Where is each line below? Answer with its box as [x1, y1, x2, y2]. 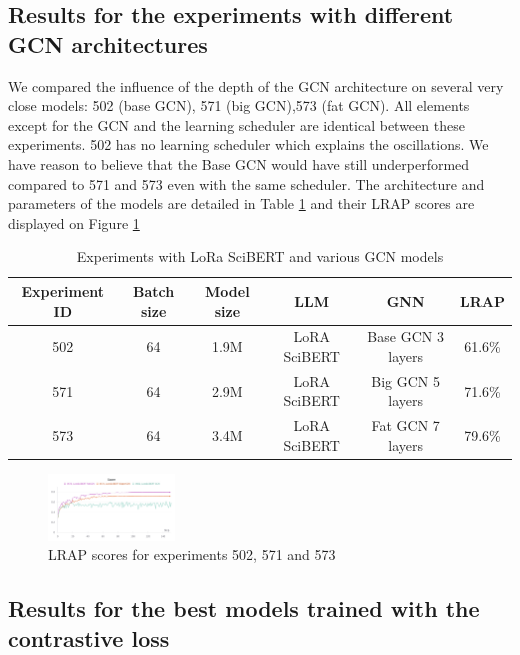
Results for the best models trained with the [8, 593, 480, 624]
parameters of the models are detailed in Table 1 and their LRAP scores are [8, 193, 475, 214]
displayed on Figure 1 [8, 212, 140, 233]
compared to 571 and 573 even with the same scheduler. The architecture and [8, 173, 485, 194]
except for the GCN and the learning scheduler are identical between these [8, 114, 465, 135]
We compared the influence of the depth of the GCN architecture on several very [8, 75, 504, 96]
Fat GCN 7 [371, 415, 440, 436]
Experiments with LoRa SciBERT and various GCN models [76, 246, 444, 267]
